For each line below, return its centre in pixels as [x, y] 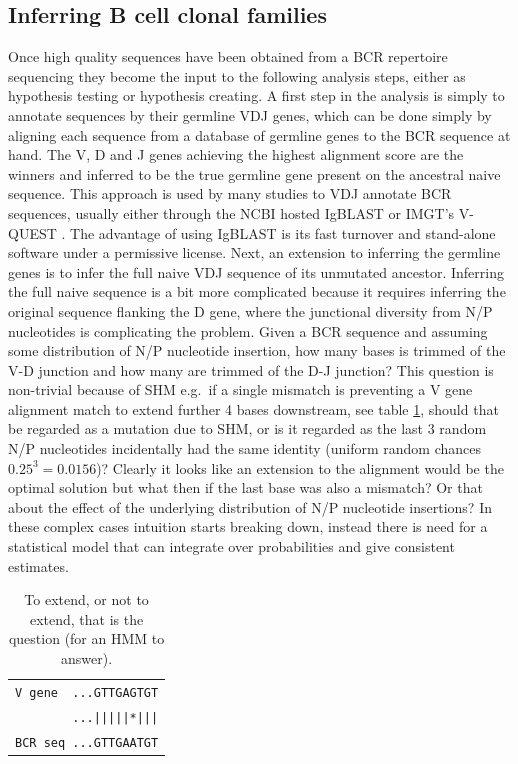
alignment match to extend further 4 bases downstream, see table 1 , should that [253, 408]
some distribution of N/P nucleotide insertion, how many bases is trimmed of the [257, 350]
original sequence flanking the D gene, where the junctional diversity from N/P [250, 310]
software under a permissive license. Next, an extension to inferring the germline [254, 252]
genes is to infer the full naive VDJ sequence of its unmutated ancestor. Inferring [256, 271]
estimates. [38, 565]
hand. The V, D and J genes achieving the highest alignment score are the [236, 154]
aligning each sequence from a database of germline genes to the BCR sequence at [259, 134]
